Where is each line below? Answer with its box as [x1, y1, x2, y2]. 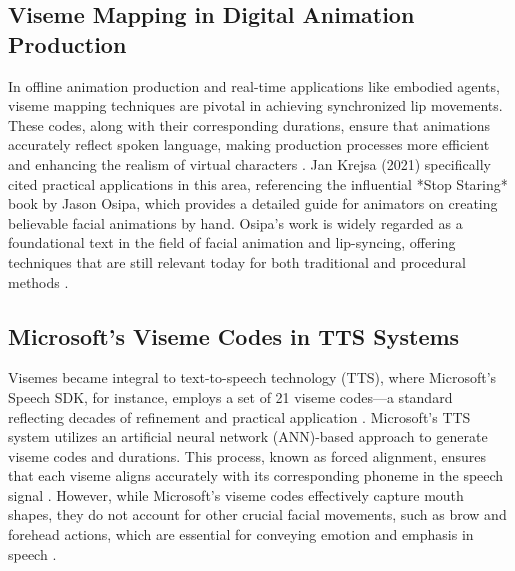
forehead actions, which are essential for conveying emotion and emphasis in [8, 524, 474, 545]
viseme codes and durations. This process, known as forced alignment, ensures [8, 445, 486, 466]
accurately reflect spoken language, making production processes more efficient [8, 134, 490, 155]
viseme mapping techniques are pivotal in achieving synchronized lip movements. [8, 95, 503, 116]
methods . [8, 271, 69, 292]
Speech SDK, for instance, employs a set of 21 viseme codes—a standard [8, 386, 453, 407]
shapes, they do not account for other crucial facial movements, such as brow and [8, 504, 507, 525]
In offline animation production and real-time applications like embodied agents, [8, 75, 500, 96]
